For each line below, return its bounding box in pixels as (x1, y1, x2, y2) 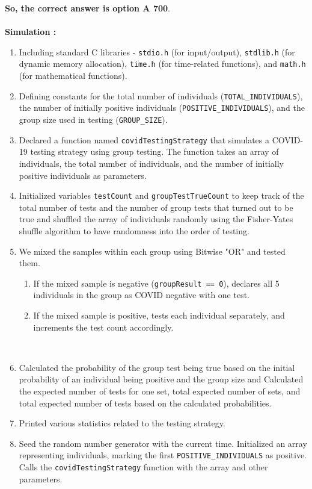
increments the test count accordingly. (33, 320, 174, 333)
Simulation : (5, 25, 57, 38)
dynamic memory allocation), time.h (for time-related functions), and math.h (19, 57, 306, 70)
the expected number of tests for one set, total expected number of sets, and (19, 384, 301, 397)
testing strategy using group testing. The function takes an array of (30, 145, 279, 158)
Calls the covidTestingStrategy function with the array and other (19, 460, 268, 473)
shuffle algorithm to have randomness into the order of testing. (19, 224, 249, 237)
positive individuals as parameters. (19, 169, 147, 181)
